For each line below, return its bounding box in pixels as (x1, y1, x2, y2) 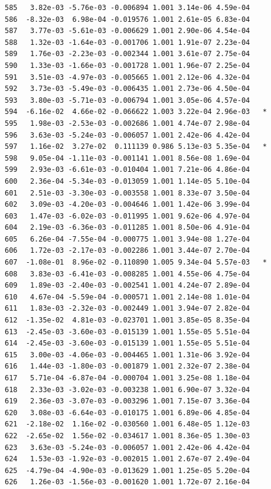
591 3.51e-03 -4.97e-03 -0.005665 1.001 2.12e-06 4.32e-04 (5, 73, 250, 81)
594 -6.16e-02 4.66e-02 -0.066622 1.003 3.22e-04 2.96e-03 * (5, 107, 267, 116)
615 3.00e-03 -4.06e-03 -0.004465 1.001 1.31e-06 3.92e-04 (5, 350, 250, 359)
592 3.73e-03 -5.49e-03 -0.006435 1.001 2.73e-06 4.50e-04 (5, 84, 250, 93)
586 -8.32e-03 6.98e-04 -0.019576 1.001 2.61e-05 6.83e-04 (5, 15, 250, 24)
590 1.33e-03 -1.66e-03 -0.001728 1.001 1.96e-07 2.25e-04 (5, 61, 250, 70)
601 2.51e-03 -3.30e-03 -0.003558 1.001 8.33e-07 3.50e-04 (5, 188, 250, 197)
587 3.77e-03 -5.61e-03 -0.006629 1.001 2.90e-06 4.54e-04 (5, 27, 250, 35)
